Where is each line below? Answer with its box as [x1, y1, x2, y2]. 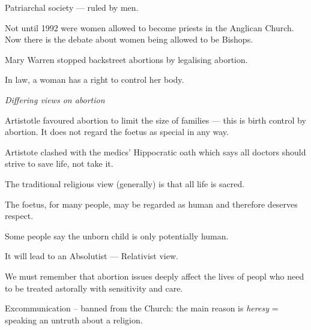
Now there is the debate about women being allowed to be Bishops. [5, 33, 253, 46]
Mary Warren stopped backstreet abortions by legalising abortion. [5, 53, 248, 65]
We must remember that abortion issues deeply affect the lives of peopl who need [5, 269, 304, 282]
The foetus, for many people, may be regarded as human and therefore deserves [5, 197, 298, 210]
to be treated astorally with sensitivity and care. [5, 281, 183, 294]
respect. [5, 209, 34, 222]
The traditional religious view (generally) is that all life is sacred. [5, 177, 245, 190]
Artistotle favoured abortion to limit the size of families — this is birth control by [5, 113, 306, 126]
